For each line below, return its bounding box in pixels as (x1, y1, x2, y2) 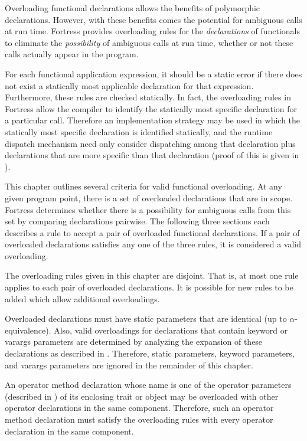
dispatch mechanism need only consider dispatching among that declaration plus (5, 137, 296, 149)
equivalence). (5, 324, 51, 336)
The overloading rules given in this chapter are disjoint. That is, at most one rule (5, 269, 299, 282)
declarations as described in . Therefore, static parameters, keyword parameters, (5, 347, 295, 360)
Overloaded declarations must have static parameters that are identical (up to (5, 312, 287, 325)
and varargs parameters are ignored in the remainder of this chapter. (5, 358, 253, 371)
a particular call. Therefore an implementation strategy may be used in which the (5, 114, 301, 126)
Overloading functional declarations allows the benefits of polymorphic (5, 2, 260, 14)
